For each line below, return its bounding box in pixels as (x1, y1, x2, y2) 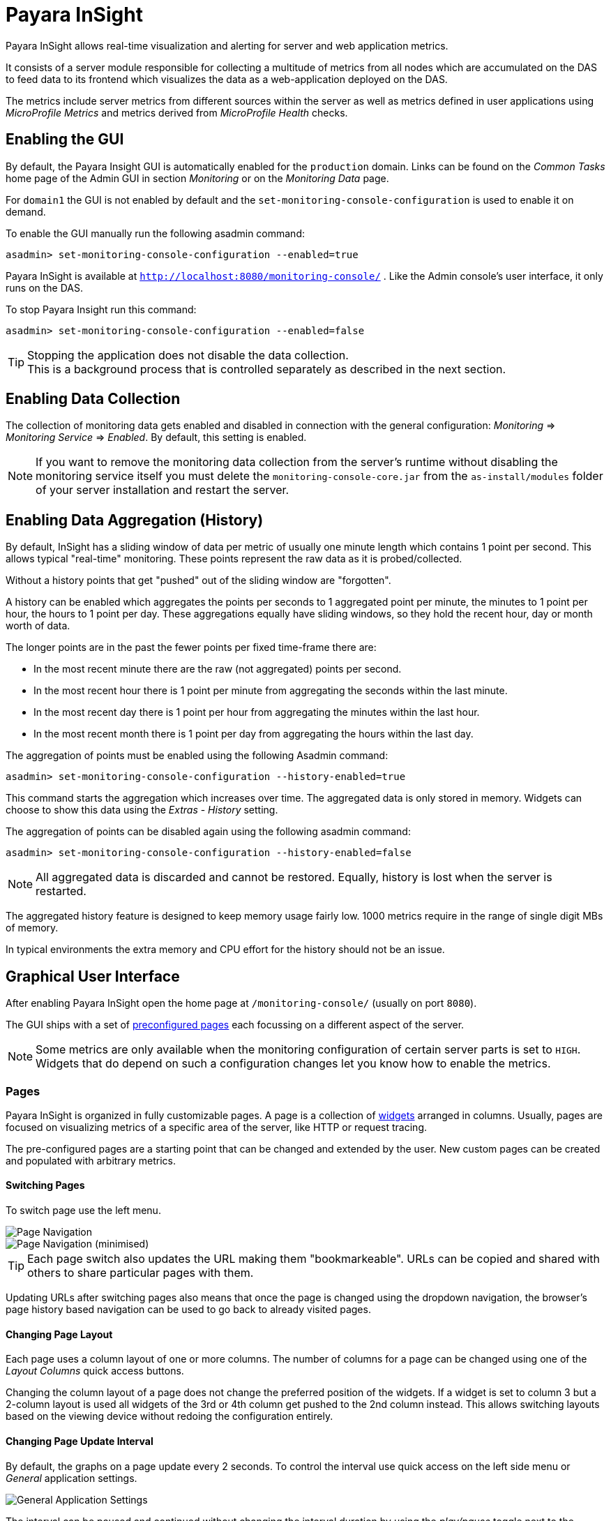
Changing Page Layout (6, 1328, 113, 1340)
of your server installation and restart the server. (36, 483, 289, 497)
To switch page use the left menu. (6, 1204, 161, 1217)
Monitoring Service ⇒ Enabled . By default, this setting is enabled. (6, 431, 307, 444)
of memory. (6, 922, 59, 934)
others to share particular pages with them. (27, 1266, 254, 1280)
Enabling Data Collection (6, 390, 181, 408)
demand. (6, 205, 46, 218)
